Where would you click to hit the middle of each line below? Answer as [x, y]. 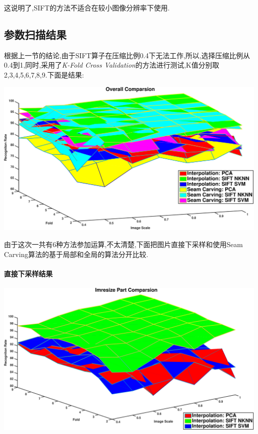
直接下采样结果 [28, 273]
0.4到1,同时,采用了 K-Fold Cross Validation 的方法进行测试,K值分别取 [112, 65]
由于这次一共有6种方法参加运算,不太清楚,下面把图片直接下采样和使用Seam [124, 244]
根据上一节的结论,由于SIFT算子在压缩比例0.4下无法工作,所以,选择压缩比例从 [127, 55]
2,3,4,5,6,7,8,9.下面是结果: [44, 74]
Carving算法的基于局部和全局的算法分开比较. [76, 254]
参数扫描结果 [35, 34]
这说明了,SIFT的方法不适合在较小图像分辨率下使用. [87, 7]
